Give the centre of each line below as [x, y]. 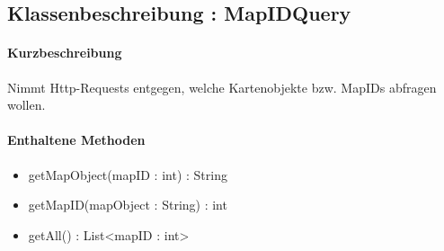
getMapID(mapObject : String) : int [128, 205]
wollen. [27, 105]
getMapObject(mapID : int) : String [128, 174]
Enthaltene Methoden [76, 140]
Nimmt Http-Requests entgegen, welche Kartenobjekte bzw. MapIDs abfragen [222, 87]
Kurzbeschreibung [65, 53]
